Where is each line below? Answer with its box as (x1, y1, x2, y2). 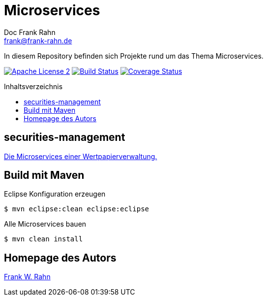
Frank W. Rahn (4, 272, 51, 281)
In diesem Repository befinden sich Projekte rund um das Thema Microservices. (4, 51, 264, 60)
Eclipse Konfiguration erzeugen (4, 190, 106, 199)
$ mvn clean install (4, 235, 83, 243)
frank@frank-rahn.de (4, 36, 72, 45)
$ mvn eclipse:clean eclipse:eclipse (4, 205, 149, 213)
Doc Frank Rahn (4, 28, 56, 36)
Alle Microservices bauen (4, 220, 87, 229)
